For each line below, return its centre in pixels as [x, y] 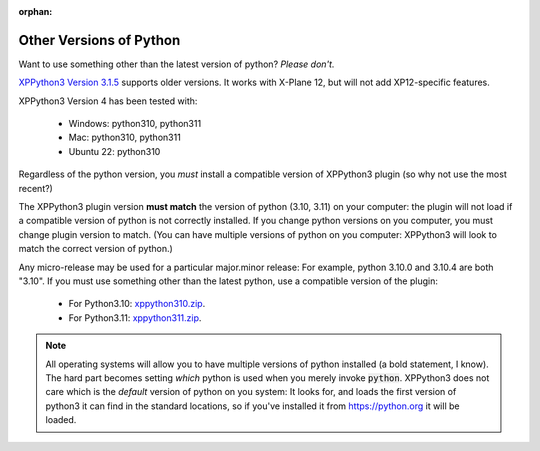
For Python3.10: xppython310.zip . [137, 304]
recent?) [36, 188]
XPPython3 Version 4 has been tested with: [108, 101]
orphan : [35, 11]
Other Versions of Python [99, 40]
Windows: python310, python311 [135, 124]
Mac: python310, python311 [125, 137]
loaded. [61, 420]
